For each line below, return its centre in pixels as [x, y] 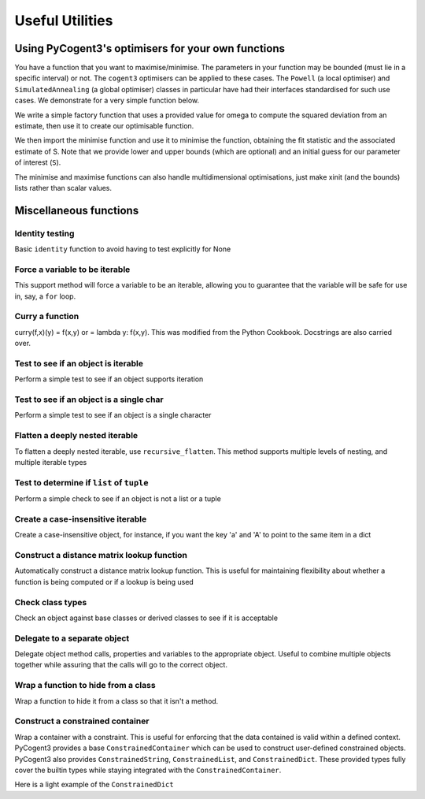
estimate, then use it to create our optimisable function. [104, 126]
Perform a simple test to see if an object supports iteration [109, 379]
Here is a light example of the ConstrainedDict [94, 785]
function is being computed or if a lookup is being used [104, 582]
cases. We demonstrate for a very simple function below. [107, 100]
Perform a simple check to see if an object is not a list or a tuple [118, 499]
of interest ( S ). [38, 162]
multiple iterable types [51, 462]
